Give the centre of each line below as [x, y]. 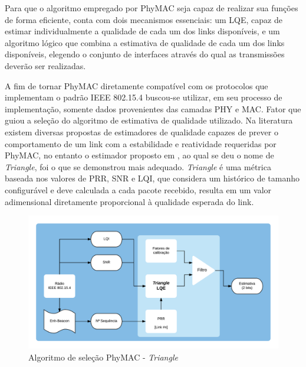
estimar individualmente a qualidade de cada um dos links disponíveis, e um [142, 31]
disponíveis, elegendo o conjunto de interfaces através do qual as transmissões [145, 54]
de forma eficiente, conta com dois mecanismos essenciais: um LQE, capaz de [144, 19]
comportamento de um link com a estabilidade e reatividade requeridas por [141, 143]
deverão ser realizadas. [45, 65]
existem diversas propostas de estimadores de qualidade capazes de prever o [142, 131]
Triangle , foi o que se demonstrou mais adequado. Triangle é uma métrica [138, 166]
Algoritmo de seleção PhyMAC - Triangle [103, 357]
